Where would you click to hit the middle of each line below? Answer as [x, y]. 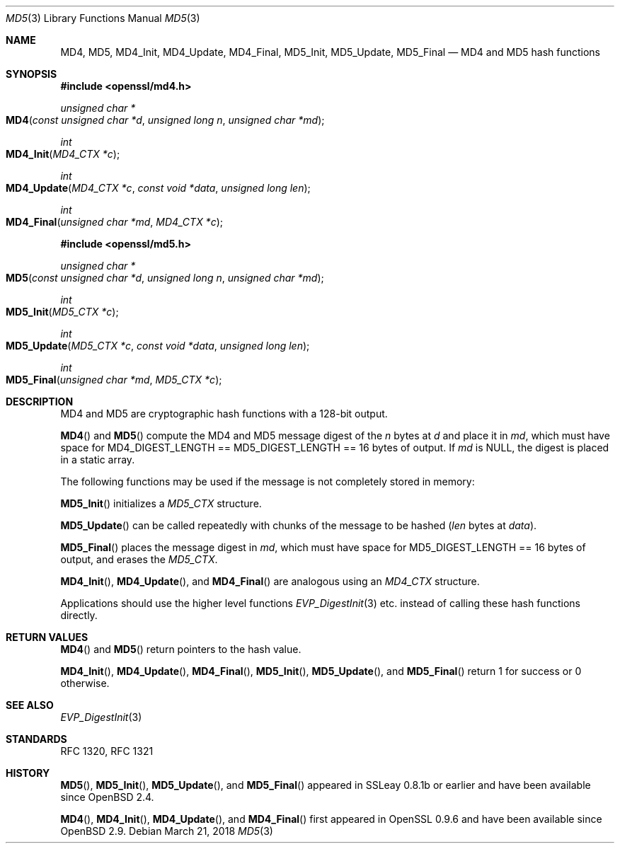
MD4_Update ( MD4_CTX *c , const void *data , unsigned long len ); [158, 188]
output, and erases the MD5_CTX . [139, 559]
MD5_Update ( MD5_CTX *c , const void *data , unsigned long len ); [158, 346]
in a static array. [98, 460]
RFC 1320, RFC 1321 [107, 751]
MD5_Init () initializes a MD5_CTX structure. [161, 503]
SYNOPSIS [31, 74]
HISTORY [28, 773]
